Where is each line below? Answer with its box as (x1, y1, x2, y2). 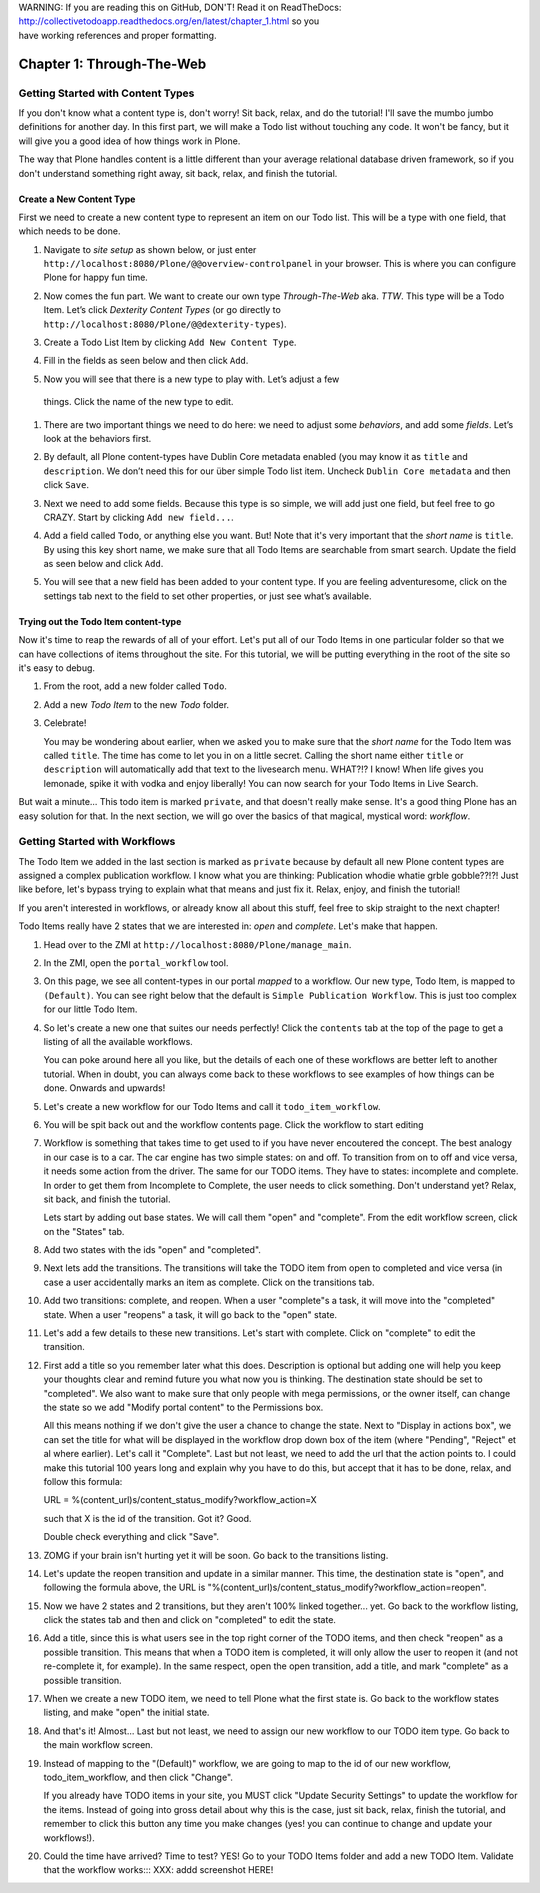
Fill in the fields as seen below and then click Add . (43, 355, 249, 367)
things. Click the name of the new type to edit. (43, 396, 234, 408)
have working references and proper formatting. (18, 29, 217, 41)
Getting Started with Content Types (18, 86, 195, 100)
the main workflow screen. (43, 1739, 154, 1751)
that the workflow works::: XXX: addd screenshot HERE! (43, 1864, 274, 1876)
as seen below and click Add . (43, 558, 164, 570)
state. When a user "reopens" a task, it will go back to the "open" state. (43, 1308, 338, 1320)
